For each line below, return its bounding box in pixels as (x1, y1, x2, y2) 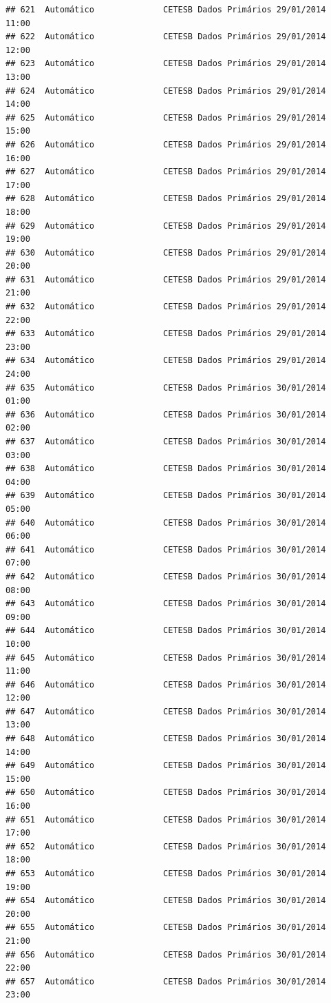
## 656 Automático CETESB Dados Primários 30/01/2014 (6, 949, 326, 960)
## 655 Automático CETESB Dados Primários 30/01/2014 (6, 922, 326, 933)
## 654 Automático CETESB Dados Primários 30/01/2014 (6, 896, 326, 906)
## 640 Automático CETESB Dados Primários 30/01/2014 (6, 517, 326, 528)
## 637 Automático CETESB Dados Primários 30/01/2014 (6, 437, 326, 446)
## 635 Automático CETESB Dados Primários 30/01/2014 (6, 382, 326, 393)
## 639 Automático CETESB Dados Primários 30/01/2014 (6, 490, 326, 501)
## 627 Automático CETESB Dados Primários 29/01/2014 (6, 167, 326, 177)
